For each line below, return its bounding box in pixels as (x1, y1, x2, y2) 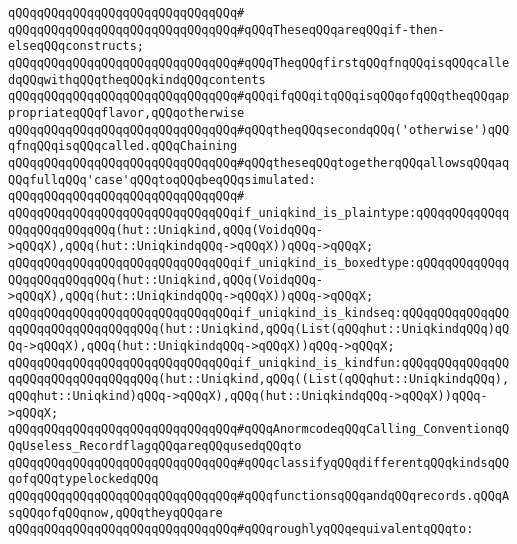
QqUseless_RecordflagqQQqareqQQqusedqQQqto (8, 439, 302, 454)
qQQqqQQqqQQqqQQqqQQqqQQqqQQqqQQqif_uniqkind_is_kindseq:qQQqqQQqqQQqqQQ (8, 305, 510, 320)
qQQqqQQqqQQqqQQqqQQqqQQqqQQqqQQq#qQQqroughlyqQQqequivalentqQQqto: (8, 522, 474, 537)
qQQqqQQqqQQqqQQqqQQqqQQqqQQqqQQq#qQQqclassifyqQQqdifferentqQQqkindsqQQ (8, 455, 510, 470)
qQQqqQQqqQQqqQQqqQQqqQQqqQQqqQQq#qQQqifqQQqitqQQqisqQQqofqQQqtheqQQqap (8, 89, 510, 104)
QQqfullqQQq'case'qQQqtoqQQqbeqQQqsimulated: (8, 172, 316, 187)
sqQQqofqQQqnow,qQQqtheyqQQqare (8, 505, 223, 520)
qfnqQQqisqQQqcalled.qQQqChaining (8, 139, 238, 154)
